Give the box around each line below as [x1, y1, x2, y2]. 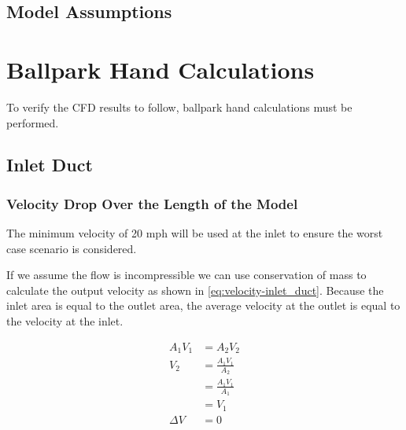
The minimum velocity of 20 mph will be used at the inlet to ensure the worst [6, 225, 383, 241]
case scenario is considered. [6, 240, 137, 256]
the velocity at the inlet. [6, 313, 124, 329]
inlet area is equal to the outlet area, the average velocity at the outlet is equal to [6, 297, 400, 314]
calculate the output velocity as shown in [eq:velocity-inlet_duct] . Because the [6, 281, 384, 298]
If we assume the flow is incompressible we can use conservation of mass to [6, 266, 367, 283]
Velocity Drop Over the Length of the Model [6, 193, 298, 213]
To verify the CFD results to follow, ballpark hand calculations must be [6, 98, 352, 115]
